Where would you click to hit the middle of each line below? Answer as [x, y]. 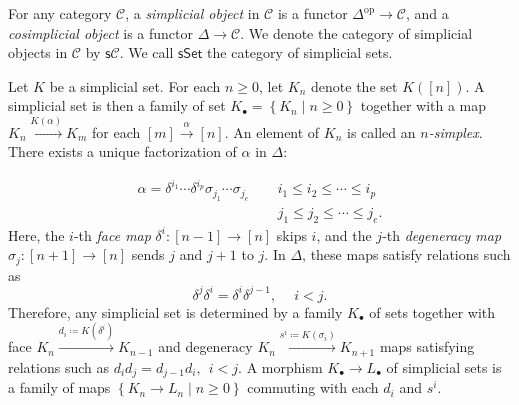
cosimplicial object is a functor [100, 32]
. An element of [272, 131]
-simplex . [455, 131]
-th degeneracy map [442, 234]
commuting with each [313, 387]
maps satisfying [427, 346]
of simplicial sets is [444, 366]
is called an [381, 131]
